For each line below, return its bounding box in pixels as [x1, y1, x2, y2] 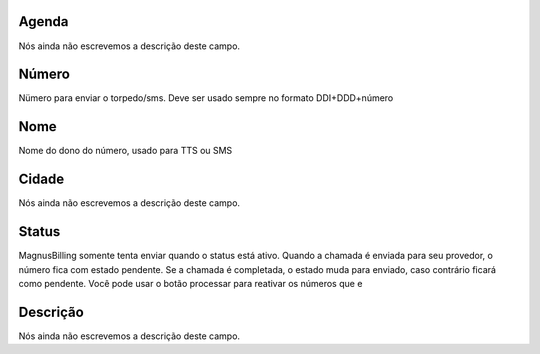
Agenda [18, 13, 69, 30]
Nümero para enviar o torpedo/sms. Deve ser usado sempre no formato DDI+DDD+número [18, 92, 394, 104]
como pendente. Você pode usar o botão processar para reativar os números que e [18, 277, 363, 289]
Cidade [18, 171, 65, 188]
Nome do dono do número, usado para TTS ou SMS [18, 145, 233, 157]
